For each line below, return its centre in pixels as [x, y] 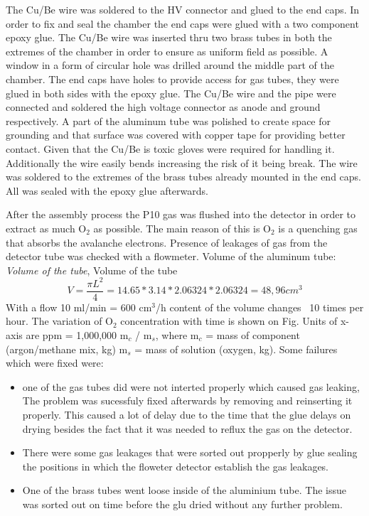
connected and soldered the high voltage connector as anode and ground [163, 107]
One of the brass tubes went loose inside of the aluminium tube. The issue [184, 490]
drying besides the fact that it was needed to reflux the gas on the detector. [187, 428]
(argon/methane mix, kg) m [67, 349]
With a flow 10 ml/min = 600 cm [79, 307]
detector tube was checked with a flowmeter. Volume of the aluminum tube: [171, 256]
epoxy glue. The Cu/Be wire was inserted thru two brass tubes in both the [169, 37]
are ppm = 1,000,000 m [77, 335]
